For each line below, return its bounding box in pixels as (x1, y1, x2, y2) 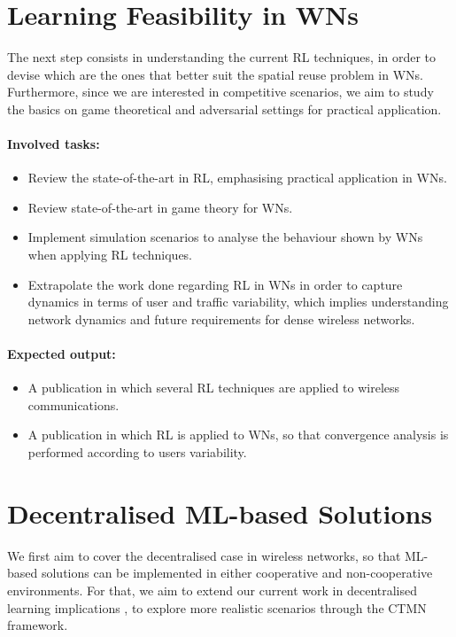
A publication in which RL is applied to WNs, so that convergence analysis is (27, 425, 449, 444)
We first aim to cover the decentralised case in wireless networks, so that (7, 546, 401, 564)
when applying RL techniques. (27, 245, 193, 264)
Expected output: (7, 345, 116, 363)
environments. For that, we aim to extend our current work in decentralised (7, 580, 418, 599)
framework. (7, 616, 68, 634)
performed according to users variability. (27, 443, 247, 462)
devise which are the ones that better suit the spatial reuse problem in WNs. (7, 65, 423, 83)
